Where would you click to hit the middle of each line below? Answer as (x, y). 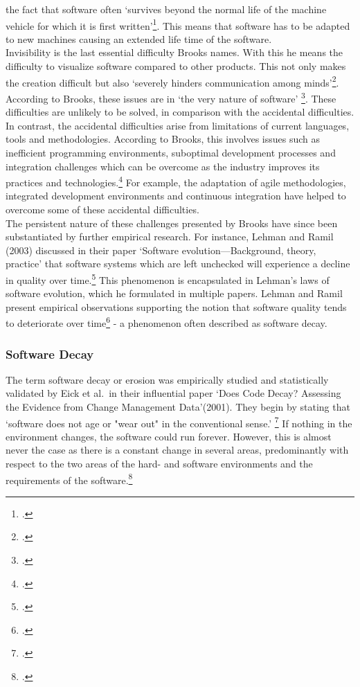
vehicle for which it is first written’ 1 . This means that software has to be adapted (178, 24)
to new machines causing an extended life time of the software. (139, 38)
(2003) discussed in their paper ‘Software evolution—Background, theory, (161, 250)
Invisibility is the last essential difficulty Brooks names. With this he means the (174, 52)
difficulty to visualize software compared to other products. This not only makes (176, 66)
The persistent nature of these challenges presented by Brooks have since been (172, 223)
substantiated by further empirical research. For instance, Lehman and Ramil (170, 237)
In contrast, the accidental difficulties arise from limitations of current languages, (178, 125)
